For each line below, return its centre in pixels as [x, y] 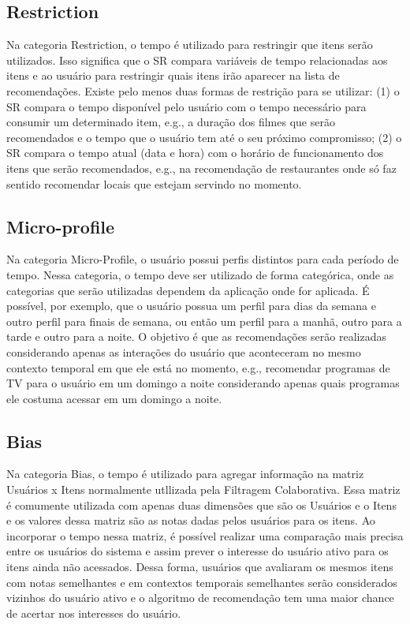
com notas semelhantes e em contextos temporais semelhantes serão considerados [202, 582]
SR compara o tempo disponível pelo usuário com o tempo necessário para [186, 106]
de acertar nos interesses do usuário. [94, 613]
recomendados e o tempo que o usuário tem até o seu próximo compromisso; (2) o [204, 137]
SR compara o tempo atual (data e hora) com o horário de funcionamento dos [195, 153]
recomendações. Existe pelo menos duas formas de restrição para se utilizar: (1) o [203, 90]
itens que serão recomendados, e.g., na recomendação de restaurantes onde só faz [201, 168]
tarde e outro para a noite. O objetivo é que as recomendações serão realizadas [196, 336]
